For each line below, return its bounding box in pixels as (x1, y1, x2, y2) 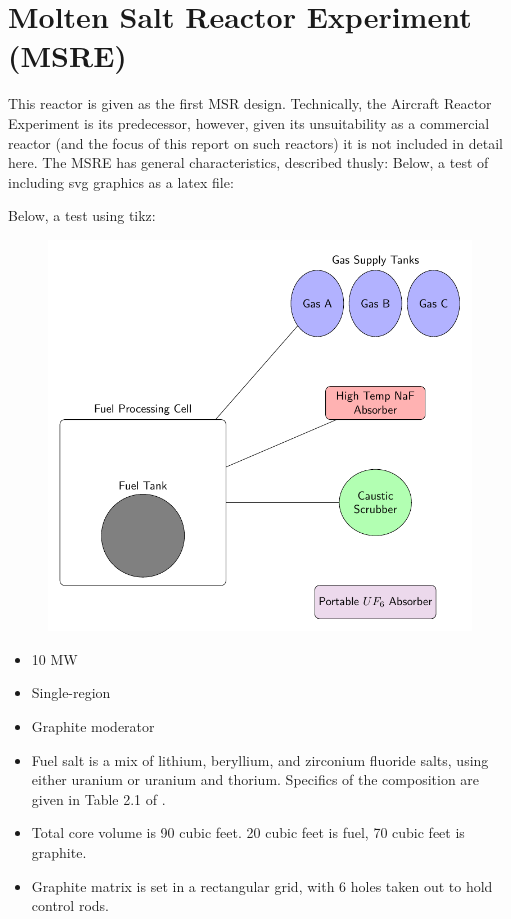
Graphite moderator (31, 716, 155, 737)
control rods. (31, 895, 109, 916)
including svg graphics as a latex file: (8, 171, 234, 192)
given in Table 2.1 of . (31, 788, 166, 809)
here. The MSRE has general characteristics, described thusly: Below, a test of (8, 152, 489, 173)
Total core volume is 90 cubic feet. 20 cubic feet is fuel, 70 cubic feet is (31, 822, 465, 843)
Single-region (31, 682, 111, 703)
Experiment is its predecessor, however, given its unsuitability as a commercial (8, 112, 490, 133)
